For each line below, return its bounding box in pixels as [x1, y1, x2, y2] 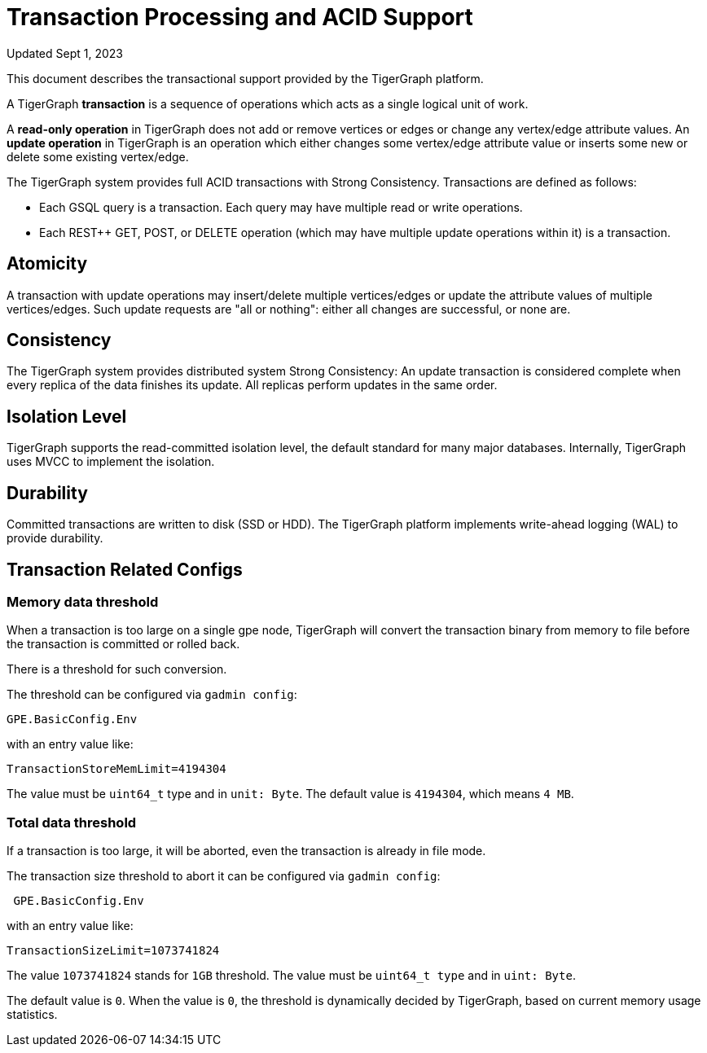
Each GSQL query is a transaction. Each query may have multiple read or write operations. [39, 200, 523, 214]
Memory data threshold [7, 593, 159, 610]
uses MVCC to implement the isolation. [7, 454, 215, 469]
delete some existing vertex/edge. [7, 149, 189, 164]
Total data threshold [7, 814, 137, 831]
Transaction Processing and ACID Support [7, 3, 473, 31]
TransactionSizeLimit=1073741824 [7, 944, 220, 958]
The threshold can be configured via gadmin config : [7, 687, 297, 702]
